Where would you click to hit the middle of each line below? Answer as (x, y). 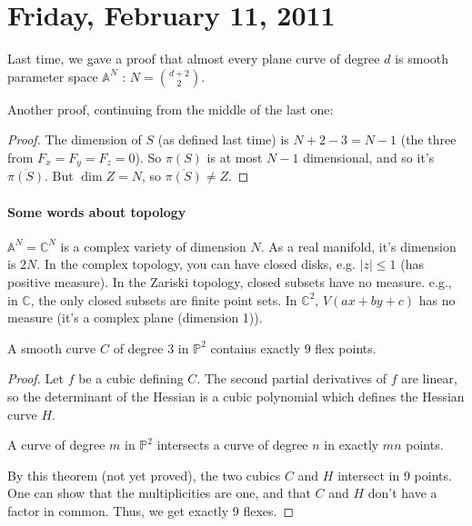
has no (437, 299)
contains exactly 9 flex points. (293, 347)
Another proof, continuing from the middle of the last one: (171, 109)
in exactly (351, 445)
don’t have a (402, 493)
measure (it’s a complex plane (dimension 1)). (135, 318)
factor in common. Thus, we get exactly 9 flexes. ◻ (151, 510)
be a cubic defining (131, 378)
